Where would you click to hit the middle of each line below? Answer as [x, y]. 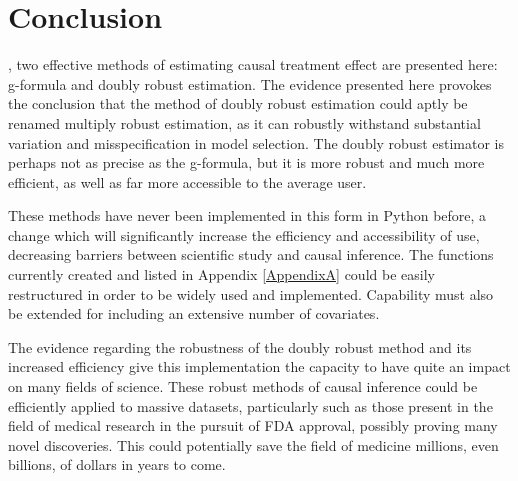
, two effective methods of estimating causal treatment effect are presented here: [253, 64]
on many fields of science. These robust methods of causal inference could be [243, 386]
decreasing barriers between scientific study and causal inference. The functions [251, 254]
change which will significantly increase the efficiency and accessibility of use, [244, 234]
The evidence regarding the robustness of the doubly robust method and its [240, 346]
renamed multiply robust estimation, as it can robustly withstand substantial [244, 122]
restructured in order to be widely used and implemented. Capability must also [251, 293]
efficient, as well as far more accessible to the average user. [187, 181]
